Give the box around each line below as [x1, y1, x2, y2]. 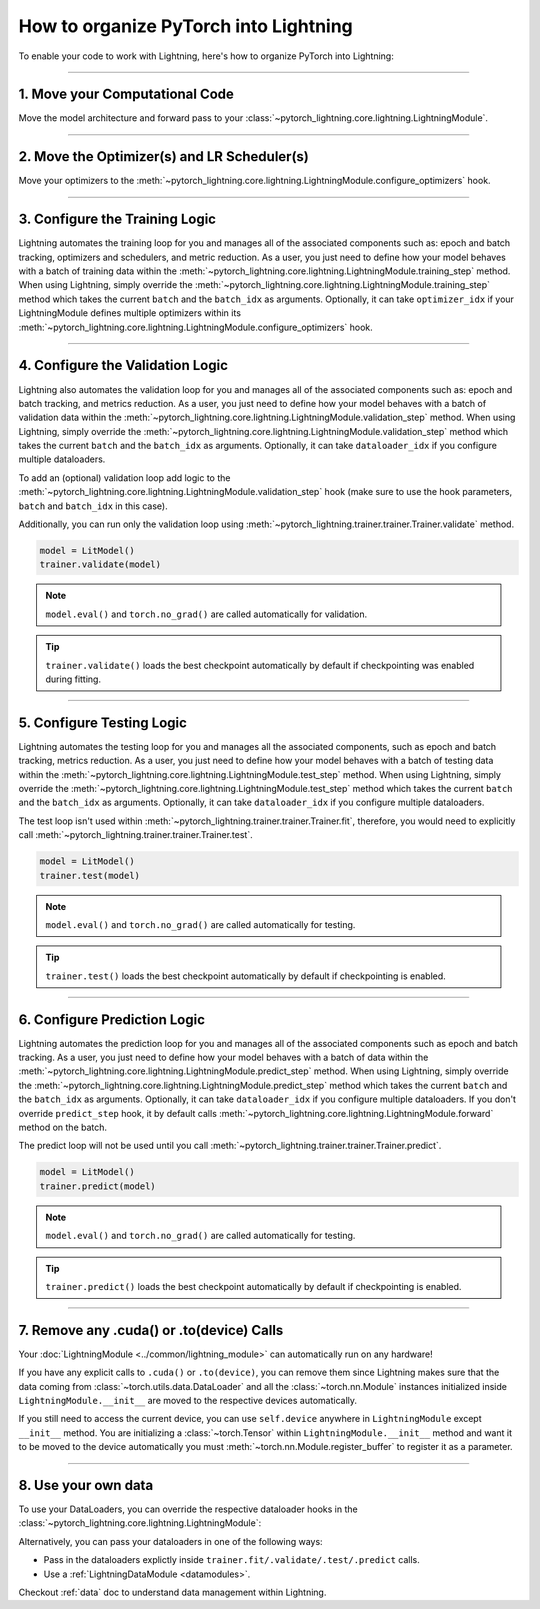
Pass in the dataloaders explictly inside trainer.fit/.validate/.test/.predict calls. [43, 1554, 420, 1566]
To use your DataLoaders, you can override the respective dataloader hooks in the [18, 1503, 359, 1515]
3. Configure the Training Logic [18, 211, 217, 228]
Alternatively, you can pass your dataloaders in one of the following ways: [18, 1535, 324, 1547]
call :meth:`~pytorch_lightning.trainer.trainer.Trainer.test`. [18, 829, 254, 841]
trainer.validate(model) [39, 559, 162, 570]
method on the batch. [18, 1121, 108, 1133]
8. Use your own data [18, 1476, 154, 1494]
